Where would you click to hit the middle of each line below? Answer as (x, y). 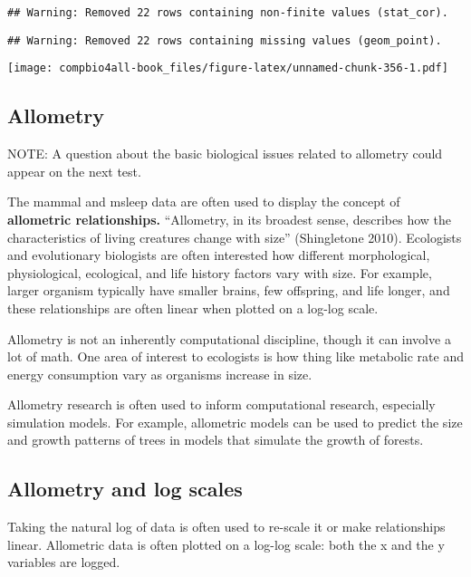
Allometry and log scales (125, 489)
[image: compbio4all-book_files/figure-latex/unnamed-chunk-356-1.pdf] (228, 68)
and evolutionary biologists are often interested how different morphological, (219, 255)
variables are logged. (64, 562)
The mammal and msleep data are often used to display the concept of (204, 202)
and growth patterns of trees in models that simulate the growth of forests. (216, 440)
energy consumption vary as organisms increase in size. (160, 374)
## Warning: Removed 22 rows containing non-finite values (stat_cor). (228, 13)
